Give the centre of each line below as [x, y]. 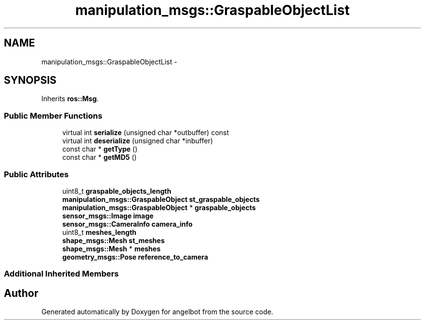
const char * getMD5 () [99, 157]
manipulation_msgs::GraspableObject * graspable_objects [159, 207]
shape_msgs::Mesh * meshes [111, 248]
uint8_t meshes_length [99, 232]
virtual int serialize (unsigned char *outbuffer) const [146, 133]
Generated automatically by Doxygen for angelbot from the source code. [157, 312]
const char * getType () [100, 149]
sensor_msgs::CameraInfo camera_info [127, 224]
